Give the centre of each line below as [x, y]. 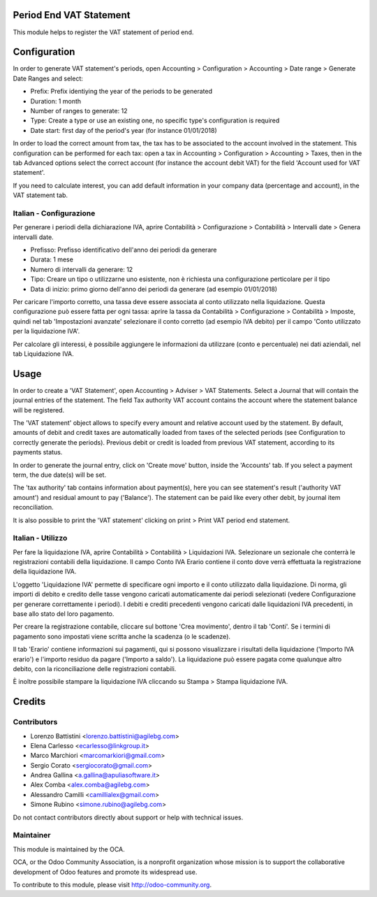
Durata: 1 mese [52, 259]
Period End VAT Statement [72, 15]
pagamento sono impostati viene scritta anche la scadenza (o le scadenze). [121, 636]
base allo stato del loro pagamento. [64, 614]
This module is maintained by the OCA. [69, 849]
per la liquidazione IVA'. [46, 331]
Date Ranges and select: [48, 78]
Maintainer [32, 835]
